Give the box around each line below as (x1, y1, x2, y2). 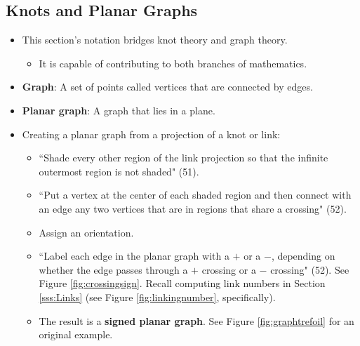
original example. (39, 327, 113, 342)
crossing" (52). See (270, 262, 349, 277)
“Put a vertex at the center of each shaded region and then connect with (39, 187, 352, 202)
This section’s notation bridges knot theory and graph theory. (22, 32, 288, 47)
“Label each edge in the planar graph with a (39, 248, 229, 263)
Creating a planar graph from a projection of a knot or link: (22, 126, 281, 141)
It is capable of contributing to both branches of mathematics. (39, 55, 307, 70)
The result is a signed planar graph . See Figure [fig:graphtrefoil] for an (39, 313, 354, 328)
